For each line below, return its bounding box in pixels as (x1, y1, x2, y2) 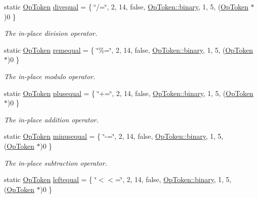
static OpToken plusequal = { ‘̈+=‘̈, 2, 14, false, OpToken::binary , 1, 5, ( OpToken (4, 88, 254, 98)
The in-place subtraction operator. (4, 157, 107, 168)
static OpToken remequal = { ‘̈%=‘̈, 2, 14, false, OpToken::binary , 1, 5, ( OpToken (4, 44, 253, 55)
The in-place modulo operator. (4, 71, 95, 81)
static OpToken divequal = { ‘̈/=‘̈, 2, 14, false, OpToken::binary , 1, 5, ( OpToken (4, 1, 249, 11)
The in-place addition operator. (4, 114, 99, 124)
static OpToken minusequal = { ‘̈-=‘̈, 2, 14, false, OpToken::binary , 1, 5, (4, 131, 223, 141)
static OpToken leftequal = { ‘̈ (4, 174, 97, 185)
